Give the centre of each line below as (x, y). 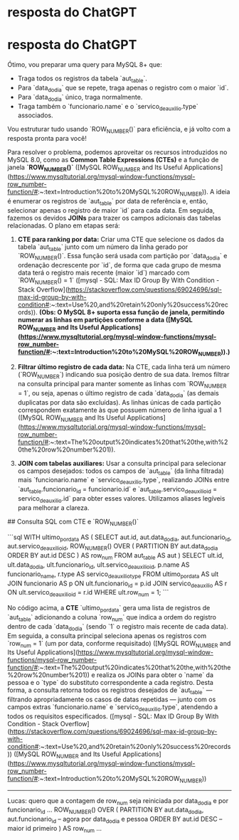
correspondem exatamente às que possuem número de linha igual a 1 (119, 410)
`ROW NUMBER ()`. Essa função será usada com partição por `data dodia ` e (122, 257)
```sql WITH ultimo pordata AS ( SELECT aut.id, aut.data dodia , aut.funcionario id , (119, 538)
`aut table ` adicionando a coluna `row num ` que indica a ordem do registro (112, 618)
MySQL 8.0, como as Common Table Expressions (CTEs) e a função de (113, 160)
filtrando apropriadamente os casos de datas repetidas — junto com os (112, 700)
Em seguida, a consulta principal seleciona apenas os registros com (107, 636)
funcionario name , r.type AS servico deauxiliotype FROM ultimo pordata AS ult (113, 575)
